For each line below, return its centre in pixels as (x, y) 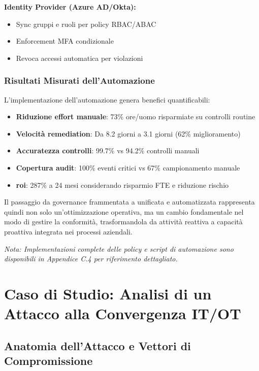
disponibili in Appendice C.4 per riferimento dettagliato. (91, 259)
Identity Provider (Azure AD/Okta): (70, 7)
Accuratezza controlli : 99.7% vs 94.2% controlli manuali (108, 150)
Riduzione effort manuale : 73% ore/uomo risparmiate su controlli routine (136, 116)
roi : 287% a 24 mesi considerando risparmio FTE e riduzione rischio (122, 184)
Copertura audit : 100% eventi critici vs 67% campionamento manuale (128, 167)
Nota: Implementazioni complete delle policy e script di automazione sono (119, 248)
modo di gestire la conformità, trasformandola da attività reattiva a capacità (123, 222)
